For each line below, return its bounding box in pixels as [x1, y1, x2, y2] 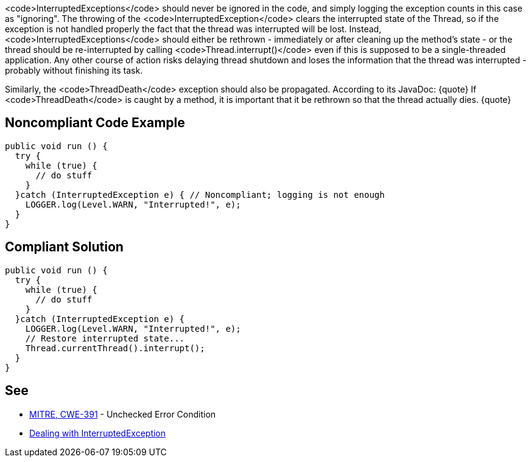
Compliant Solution [5, 239, 124, 255]
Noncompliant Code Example [5, 115, 185, 131]
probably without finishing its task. [5, 65, 143, 75]
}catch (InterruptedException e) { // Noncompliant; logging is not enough [15, 189, 385, 200]
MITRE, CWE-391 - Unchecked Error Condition [29, 408, 216, 419]
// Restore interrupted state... [25, 333, 185, 343]
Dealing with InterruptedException [29, 427, 166, 438]
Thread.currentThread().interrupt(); [25, 343, 205, 353]
